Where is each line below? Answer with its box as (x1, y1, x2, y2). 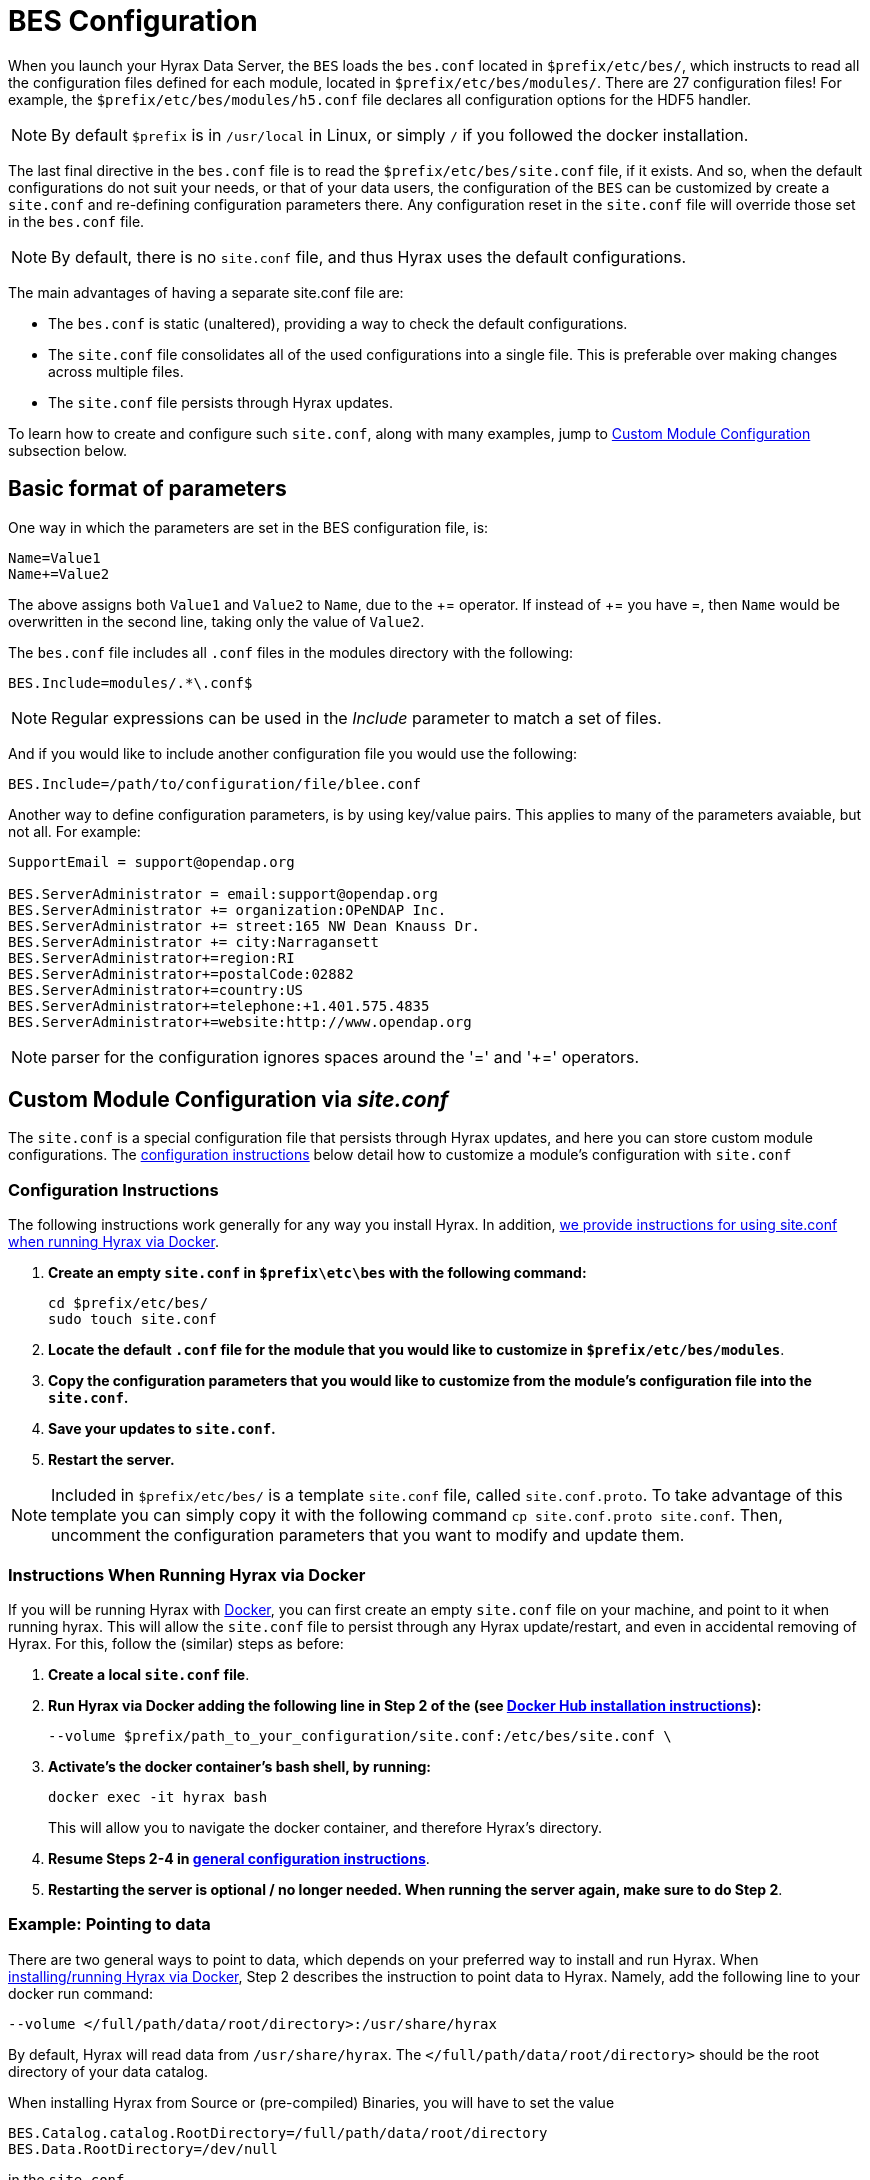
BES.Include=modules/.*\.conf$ (8, 674, 253, 691)
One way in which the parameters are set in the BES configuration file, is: (8, 518, 489, 536)
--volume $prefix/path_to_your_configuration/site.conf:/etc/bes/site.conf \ (48, 1727, 672, 1744)
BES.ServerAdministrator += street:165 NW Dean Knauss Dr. (8, 917, 481, 934)
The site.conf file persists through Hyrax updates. (48, 393, 393, 411)
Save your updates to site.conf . (48, 1420, 276, 1438)
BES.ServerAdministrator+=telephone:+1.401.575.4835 (8, 997, 430, 1014)
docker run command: (8, 1984, 154, 2002)
